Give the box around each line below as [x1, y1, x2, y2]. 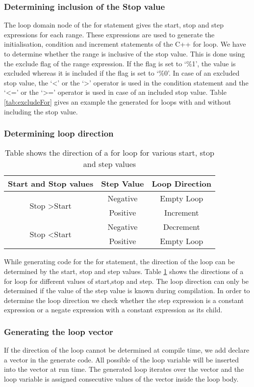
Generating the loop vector [4, 325, 113, 337]
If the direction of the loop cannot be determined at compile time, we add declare [4, 345, 250, 355]
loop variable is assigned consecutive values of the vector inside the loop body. [4, 373, 239, 384]
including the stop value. [4, 106, 78, 116]
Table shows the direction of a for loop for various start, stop [5, 147, 214, 159]
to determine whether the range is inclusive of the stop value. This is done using [4, 49, 245, 58]
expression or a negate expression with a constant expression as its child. [4, 304, 223, 315]
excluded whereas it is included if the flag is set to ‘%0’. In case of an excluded [4, 68, 240, 78]
